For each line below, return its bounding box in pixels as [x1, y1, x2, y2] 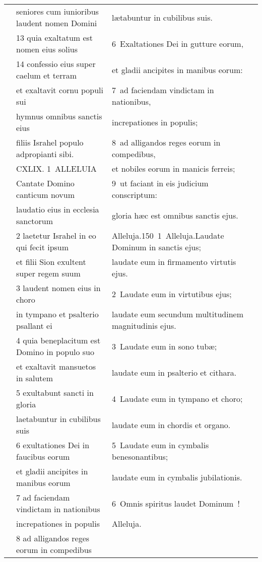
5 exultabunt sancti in [16, 387, 94, 398]
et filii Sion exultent [16, 256, 86, 267]
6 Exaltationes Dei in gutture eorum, [112, 37, 244, 49]
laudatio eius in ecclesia [16, 203, 99, 215]
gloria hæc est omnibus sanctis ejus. [112, 209, 238, 221]
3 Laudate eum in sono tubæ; [112, 340, 217, 352]
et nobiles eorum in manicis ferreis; [112, 163, 235, 174]
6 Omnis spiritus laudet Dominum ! [112, 497, 240, 509]
